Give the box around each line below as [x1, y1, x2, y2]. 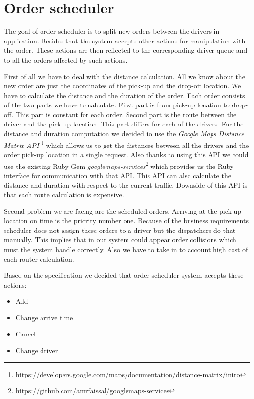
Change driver [15, 345, 58, 356]
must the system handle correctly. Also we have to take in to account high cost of [4, 244, 248, 254]
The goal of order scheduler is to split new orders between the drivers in [4, 26, 220, 36]
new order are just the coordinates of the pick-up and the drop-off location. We [4, 81, 241, 91]
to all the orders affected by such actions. [4, 54, 127, 64]
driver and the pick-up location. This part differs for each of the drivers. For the [4, 119, 244, 129]
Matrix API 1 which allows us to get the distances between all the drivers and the [4, 138, 249, 150]
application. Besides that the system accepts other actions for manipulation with [4, 35, 246, 45]
